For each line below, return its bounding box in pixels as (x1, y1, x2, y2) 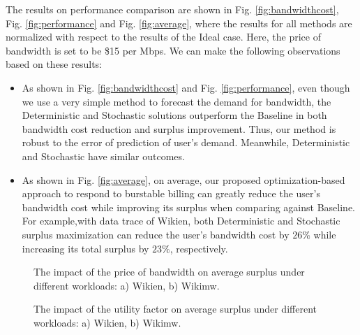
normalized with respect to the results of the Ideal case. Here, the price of (6, 29, 321, 44)
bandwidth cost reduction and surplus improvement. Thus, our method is (22, 121, 336, 136)
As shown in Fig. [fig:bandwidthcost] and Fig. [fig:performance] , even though (22, 80, 350, 94)
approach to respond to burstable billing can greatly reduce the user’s (22, 186, 320, 201)
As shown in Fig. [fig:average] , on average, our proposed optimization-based (22, 172, 345, 187)
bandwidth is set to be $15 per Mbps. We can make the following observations (6, 43, 340, 57)
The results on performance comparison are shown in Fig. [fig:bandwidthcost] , (6, 2, 339, 16)
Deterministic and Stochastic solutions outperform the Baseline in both (22, 108, 327, 122)
